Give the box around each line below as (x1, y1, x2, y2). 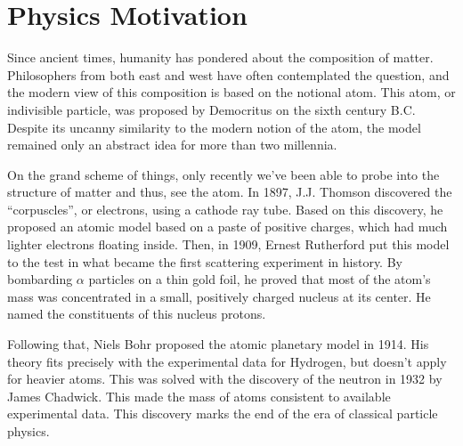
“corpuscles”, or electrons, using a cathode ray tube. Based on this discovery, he (7, 199, 443, 218)
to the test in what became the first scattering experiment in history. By (7, 252, 402, 271)
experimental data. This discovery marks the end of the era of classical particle (7, 404, 438, 423)
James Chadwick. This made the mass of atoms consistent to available (7, 386, 391, 405)
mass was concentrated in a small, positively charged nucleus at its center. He (7, 287, 431, 305)
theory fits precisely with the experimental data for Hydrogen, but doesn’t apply (7, 352, 447, 370)
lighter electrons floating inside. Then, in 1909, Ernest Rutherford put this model (7, 235, 450, 254)
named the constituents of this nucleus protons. (7, 304, 266, 323)
